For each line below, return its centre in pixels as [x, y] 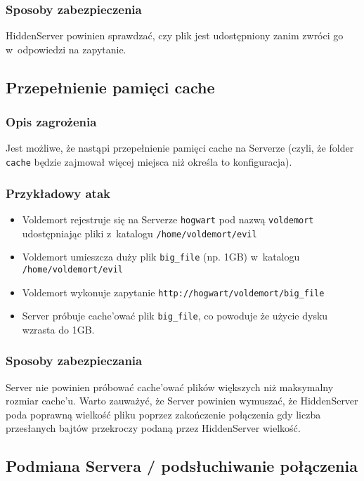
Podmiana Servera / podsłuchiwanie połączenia [182, 466]
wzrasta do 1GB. [58, 329]
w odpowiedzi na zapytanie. [66, 49]
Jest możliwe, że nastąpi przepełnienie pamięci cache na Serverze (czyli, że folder [180, 148]
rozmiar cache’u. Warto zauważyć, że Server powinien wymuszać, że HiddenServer [182, 401]
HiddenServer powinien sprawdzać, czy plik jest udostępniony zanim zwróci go [175, 35]
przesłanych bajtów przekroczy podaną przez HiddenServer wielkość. [153, 428]
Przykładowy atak [58, 193]
